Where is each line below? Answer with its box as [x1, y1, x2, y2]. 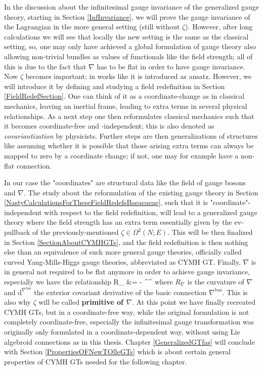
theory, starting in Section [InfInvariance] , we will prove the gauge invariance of [4, 11, 250, 22]
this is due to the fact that [4, 61, 86, 71]
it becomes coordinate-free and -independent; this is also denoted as [4, 120, 214, 131]
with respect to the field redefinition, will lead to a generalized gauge [44, 207, 257, 217]
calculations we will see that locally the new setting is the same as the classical [4, 31, 249, 42]
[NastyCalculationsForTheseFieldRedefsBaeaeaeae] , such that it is [4, 197, 208, 208]
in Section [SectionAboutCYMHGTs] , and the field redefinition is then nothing [4, 236, 248, 247]
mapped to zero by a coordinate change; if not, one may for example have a [4, 150, 239, 160]
